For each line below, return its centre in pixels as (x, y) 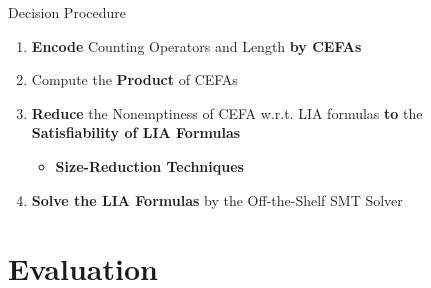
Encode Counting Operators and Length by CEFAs (196, 45)
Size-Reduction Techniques (149, 165)
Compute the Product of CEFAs (134, 79)
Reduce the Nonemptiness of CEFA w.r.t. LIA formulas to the (227, 112)
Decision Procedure (67, 12)
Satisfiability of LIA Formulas (136, 132)
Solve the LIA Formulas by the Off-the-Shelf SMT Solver (217, 199)
